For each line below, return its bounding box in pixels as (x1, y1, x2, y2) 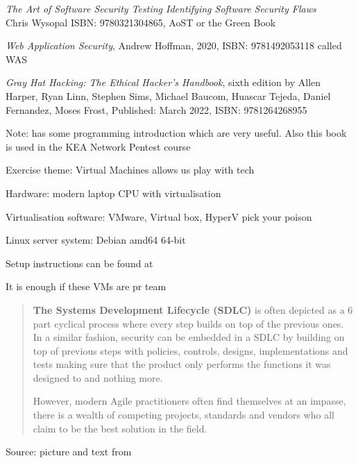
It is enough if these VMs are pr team (6, 279, 167, 294)
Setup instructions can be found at (6, 255, 153, 270)
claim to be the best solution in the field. (33, 421, 207, 435)
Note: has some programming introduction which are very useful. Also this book (6, 126, 347, 140)
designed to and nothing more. (33, 370, 163, 385)
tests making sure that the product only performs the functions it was (33, 357, 331, 371)
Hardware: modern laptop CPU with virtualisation (6, 185, 221, 200)
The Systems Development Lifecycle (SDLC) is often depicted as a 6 (33, 302, 353, 317)
